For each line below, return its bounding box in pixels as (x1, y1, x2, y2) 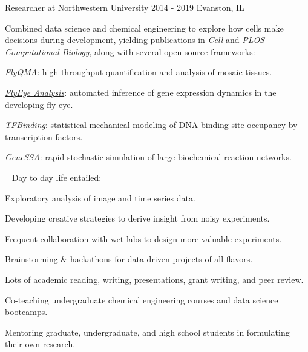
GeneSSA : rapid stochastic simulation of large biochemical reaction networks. (5, 151, 292, 163)
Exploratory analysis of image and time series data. (5, 191, 195, 204)
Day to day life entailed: (11, 171, 102, 183)
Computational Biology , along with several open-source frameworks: (5, 45, 255, 58)
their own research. (5, 337, 76, 350)
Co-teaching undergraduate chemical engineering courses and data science (5, 293, 278, 306)
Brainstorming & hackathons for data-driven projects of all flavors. (5, 252, 253, 265)
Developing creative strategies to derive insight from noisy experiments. (5, 212, 270, 225)
